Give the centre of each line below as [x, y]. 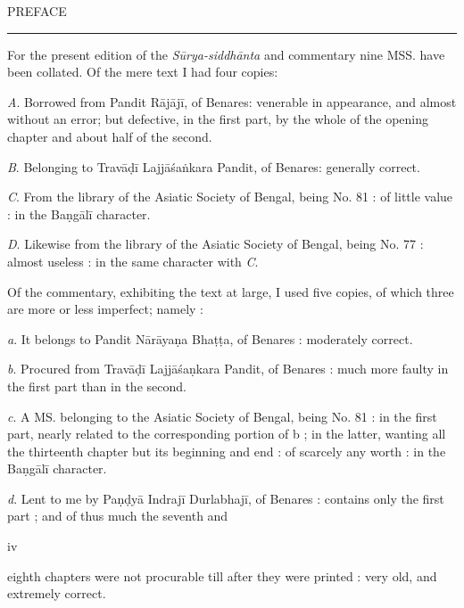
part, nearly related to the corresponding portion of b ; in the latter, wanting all [227, 434]
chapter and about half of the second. [110, 136]
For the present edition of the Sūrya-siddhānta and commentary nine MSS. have [226, 54]
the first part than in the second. [97, 386]
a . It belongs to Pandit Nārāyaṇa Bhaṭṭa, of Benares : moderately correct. [210, 338]
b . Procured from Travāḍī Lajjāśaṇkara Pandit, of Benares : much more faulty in [228, 369]
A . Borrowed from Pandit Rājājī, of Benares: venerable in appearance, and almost [232, 101]
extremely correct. [57, 593]
